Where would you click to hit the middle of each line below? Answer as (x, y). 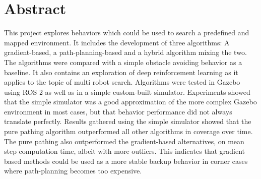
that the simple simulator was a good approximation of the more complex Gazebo (130, 102)
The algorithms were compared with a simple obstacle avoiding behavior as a (123, 62)
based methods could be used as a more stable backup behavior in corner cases (126, 161)
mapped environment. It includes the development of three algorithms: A (117, 42)
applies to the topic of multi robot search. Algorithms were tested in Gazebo (122, 82)
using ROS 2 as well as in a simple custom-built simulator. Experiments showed (127, 92)
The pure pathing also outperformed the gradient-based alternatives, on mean (124, 141)
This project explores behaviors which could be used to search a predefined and (127, 33)
